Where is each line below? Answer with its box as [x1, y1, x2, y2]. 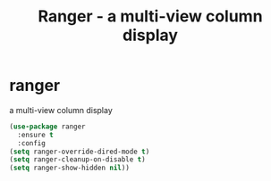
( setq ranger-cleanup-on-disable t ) [9, 155, 146, 164]
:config [17, 138, 47, 148]
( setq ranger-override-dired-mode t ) [9, 147, 150, 156]
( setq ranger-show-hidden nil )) [9, 163, 130, 173]
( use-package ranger [9, 122, 87, 131]
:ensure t [17, 130, 54, 139]
